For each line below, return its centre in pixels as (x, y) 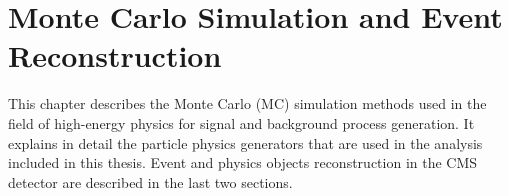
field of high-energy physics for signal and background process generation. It (241, 122)
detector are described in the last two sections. (150, 181)
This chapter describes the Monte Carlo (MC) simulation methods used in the (247, 103)
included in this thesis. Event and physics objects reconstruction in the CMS (243, 162)
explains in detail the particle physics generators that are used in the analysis (245, 142)
